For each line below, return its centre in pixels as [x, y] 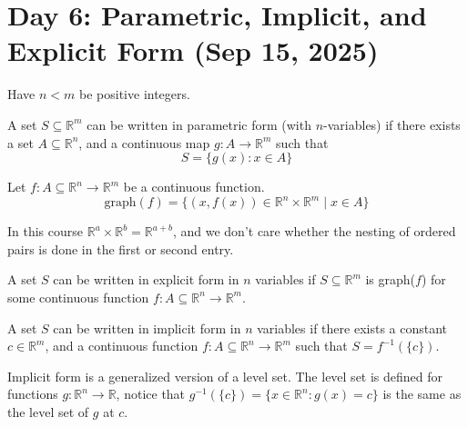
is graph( [390, 279]
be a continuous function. [194, 187]
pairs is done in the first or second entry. [121, 248]
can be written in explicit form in [146, 279]
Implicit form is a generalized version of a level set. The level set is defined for [225, 376]
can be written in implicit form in [147, 328]
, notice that [151, 394]
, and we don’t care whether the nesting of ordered [314, 231]
